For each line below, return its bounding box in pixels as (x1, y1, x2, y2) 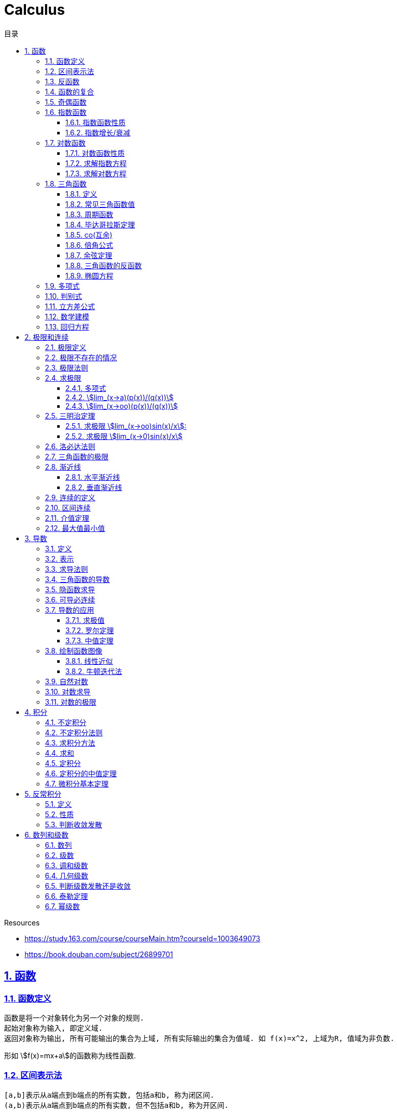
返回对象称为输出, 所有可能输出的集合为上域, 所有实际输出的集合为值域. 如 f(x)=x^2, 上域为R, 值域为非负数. (4, 1034, 395, 1042)
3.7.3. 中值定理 (65, 636, 114, 645)
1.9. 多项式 (45, 281, 80, 290)
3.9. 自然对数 (45, 677, 88, 686)
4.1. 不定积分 (45, 717, 87, 727)
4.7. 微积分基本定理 (45, 779, 109, 788)
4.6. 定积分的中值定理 (45, 769, 117, 778)
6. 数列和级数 (24, 830, 69, 839)
